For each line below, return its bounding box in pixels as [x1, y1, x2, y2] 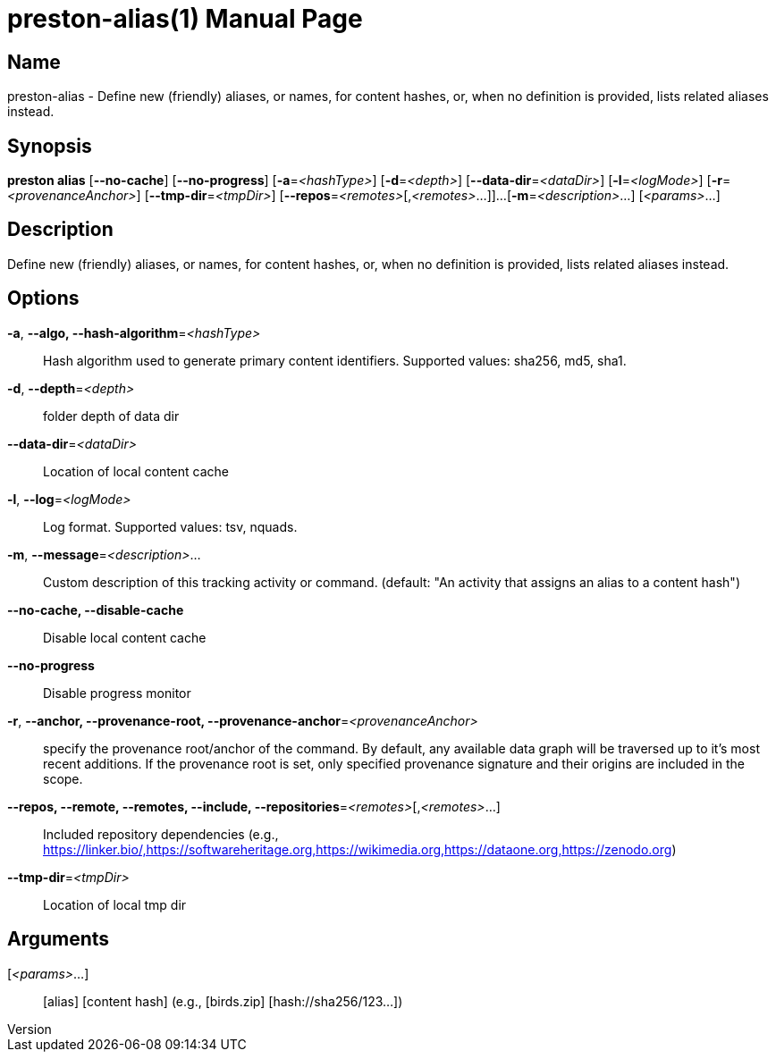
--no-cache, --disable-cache [7, 601, 184, 618]
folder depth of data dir [43, 408, 180, 424]
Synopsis [7, 134, 92, 157]
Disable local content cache [43, 629, 207, 645]
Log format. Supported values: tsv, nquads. [43, 518, 298, 534]
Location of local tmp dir [43, 896, 187, 912]
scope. [43, 770, 83, 786]
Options [7, 287, 80, 310]
